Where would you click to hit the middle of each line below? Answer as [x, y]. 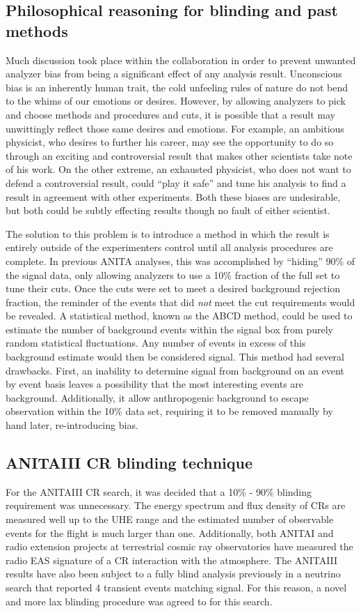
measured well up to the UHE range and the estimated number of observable [170, 519]
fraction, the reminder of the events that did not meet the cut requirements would [180, 302]
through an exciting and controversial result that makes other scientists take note [179, 155]
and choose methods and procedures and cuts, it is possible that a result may [170, 114]
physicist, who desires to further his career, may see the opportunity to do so [170, 142]
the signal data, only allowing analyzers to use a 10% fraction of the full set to [173, 274]
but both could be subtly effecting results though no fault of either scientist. [168, 210]
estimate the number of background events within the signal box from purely [169, 329]
